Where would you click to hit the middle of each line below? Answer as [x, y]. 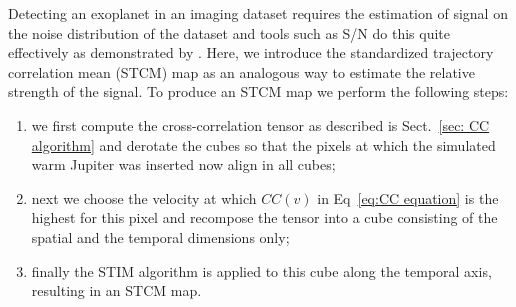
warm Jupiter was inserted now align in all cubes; [183, 164]
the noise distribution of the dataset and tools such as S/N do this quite [229, 32]
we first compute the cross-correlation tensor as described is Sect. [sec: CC [260, 124]
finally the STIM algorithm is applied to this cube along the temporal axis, [261, 270]
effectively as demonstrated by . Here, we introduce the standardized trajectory [251, 52]
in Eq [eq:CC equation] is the [408, 197]
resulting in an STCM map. [116, 290]
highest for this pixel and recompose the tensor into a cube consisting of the [264, 217]
